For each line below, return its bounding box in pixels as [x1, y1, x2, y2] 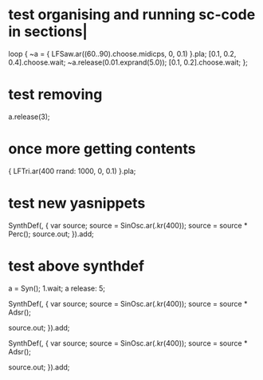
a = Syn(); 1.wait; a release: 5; [8, 283, 106, 293]
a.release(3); [8, 112, 50, 121]
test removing [8, 85, 103, 104]
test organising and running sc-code [8, 6, 256, 24]
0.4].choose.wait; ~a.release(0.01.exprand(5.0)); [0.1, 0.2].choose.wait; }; [8, 57, 249, 67]
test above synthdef [8, 257, 145, 275]
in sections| [8, 22, 88, 41]
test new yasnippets [8, 194, 146, 212]
